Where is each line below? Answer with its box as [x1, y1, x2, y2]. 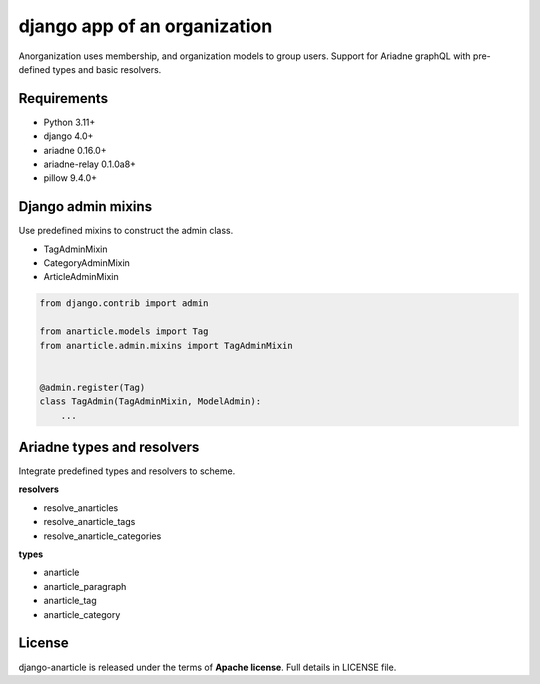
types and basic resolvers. [52, 63, 162, 75]
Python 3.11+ [43, 116, 96, 128]
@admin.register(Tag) [39, 381, 146, 393]
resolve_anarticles [43, 501, 119, 514]
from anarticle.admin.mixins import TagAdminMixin [39, 340, 294, 351]
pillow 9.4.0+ [43, 172, 97, 184]
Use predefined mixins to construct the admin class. [18, 225, 234, 237]
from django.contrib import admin [39, 298, 209, 309]
